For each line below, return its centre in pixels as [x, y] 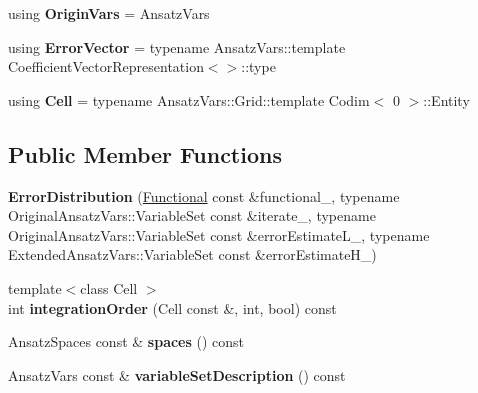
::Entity [446, 99]
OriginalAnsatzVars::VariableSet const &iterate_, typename [192, 215]
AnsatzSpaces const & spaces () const [126, 341]
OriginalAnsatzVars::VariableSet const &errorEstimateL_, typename [219, 234]
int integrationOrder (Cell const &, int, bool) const [172, 307]
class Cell [109, 287]
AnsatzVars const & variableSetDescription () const [177, 374]
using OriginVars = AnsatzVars [109, 13]
